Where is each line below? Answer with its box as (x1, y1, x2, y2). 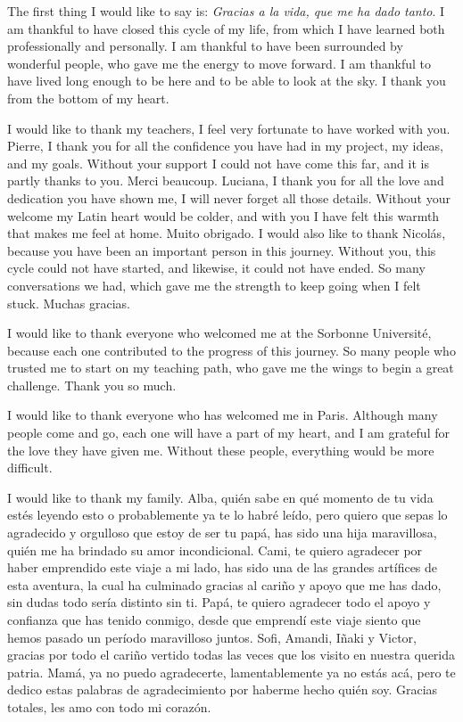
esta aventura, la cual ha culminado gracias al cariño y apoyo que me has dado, (7, 575, 442, 594)
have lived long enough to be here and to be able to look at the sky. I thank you (7, 71, 446, 90)
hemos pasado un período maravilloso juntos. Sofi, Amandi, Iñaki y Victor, (7, 628, 417, 646)
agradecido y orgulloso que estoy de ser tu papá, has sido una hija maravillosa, (7, 523, 437, 542)
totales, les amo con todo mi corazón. (7, 697, 211, 716)
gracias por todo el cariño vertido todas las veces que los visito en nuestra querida (7, 645, 456, 664)
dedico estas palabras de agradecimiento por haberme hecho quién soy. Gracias (7, 680, 438, 699)
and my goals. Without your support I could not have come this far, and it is (7, 153, 429, 172)
